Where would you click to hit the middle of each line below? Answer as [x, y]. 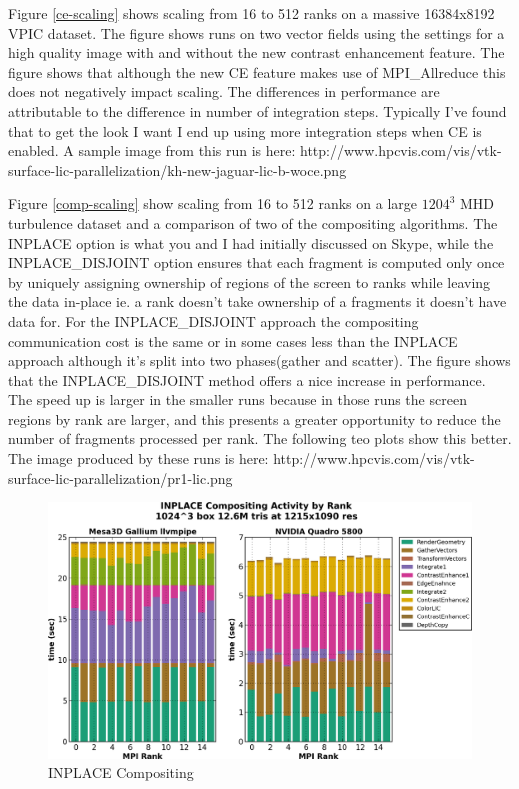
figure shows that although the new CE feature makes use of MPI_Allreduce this [257, 71]
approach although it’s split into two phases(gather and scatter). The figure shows [259, 360]
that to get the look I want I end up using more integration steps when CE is [245, 130]
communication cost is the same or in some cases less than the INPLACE [233, 340]
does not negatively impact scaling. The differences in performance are [224, 91]
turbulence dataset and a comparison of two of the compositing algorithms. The [253, 222]
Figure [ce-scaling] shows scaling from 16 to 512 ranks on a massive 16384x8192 [251, 13]
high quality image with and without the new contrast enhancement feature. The [256, 52]
